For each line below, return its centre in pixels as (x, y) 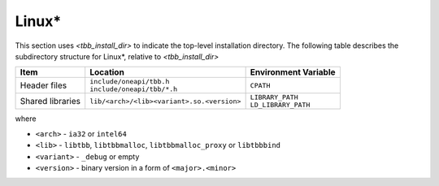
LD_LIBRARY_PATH (280, 105)
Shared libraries (50, 102)
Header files (43, 85)
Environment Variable (293, 72)
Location (107, 72)
